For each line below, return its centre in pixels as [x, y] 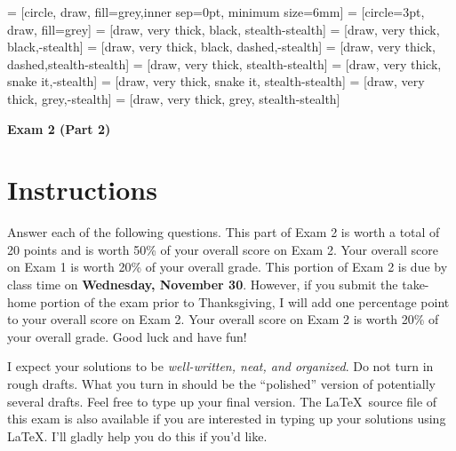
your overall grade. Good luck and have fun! [127, 336]
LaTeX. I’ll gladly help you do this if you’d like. [137, 435]
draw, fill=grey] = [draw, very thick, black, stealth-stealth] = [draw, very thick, [224, 29]
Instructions [82, 190]
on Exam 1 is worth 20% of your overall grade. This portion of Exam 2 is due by [228, 267]
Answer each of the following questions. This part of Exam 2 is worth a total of [224, 232]
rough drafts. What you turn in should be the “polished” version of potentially [221, 384]
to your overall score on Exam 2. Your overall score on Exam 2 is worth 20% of [223, 319]
